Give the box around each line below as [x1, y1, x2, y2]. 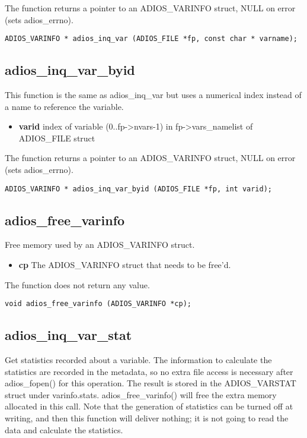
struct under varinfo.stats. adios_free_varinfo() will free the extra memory [5, 388, 277, 401]
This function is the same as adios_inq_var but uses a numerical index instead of [5, 89, 302, 101]
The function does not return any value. [5, 278, 150, 291]
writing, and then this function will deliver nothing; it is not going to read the [5, 412, 289, 424]
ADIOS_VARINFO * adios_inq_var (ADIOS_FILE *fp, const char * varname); [5, 34, 298, 43]
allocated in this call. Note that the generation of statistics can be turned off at [5, 400, 293, 412]
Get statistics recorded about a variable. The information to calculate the [5, 354, 272, 366]
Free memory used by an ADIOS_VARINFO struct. [5, 238, 195, 251]
